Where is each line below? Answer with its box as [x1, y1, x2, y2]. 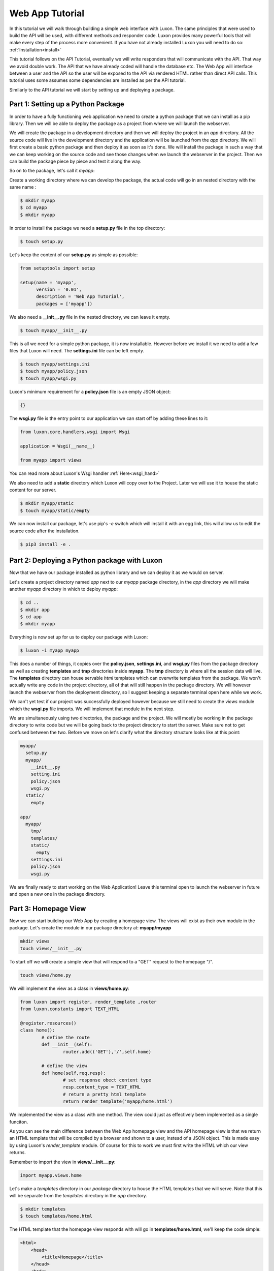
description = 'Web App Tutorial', [36, 294, 125, 299]
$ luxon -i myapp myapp [20, 648, 80, 653]
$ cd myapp [20, 205, 47, 210]
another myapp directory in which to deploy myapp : [9, 586, 118, 592]
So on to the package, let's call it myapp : [9, 168, 95, 174]
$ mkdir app [20, 607, 50, 613]
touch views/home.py [20, 972, 71, 978]
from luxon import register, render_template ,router [20, 999, 157, 1005]
